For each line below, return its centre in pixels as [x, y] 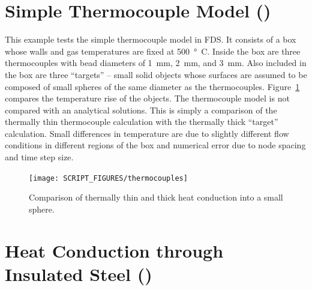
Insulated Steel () [79, 273]
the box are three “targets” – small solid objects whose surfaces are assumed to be [156, 74]
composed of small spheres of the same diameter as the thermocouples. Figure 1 [152, 86]
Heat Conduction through [114, 250]
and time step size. [39, 157]
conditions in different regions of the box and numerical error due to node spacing [155, 145]
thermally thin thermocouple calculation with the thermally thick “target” [142, 122]
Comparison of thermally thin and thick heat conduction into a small [156, 197]
